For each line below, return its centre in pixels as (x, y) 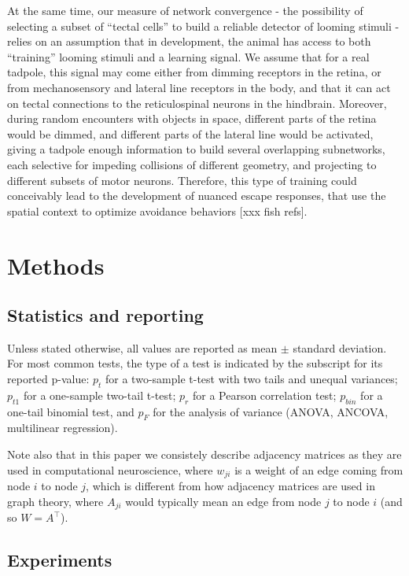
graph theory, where (55, 501)
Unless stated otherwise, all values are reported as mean (142, 347)
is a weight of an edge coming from (319, 469)
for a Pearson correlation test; (264, 395)
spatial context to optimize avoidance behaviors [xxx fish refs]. (157, 210)
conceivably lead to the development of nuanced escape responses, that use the (197, 196)
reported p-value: (48, 379)
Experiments (60, 560)
